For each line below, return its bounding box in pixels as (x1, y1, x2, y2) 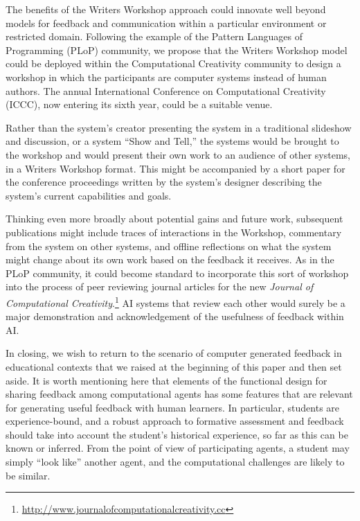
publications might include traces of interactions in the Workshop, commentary (6, 224, 342, 239)
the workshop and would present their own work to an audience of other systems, (6, 147, 350, 161)
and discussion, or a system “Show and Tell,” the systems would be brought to (6, 134, 339, 148)
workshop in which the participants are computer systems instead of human (6, 69, 327, 84)
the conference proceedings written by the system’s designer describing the (6, 175, 322, 189)
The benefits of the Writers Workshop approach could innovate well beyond (6, 2, 326, 16)
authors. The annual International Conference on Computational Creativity (6, 83, 326, 98)
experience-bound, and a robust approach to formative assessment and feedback (6, 414, 344, 428)
